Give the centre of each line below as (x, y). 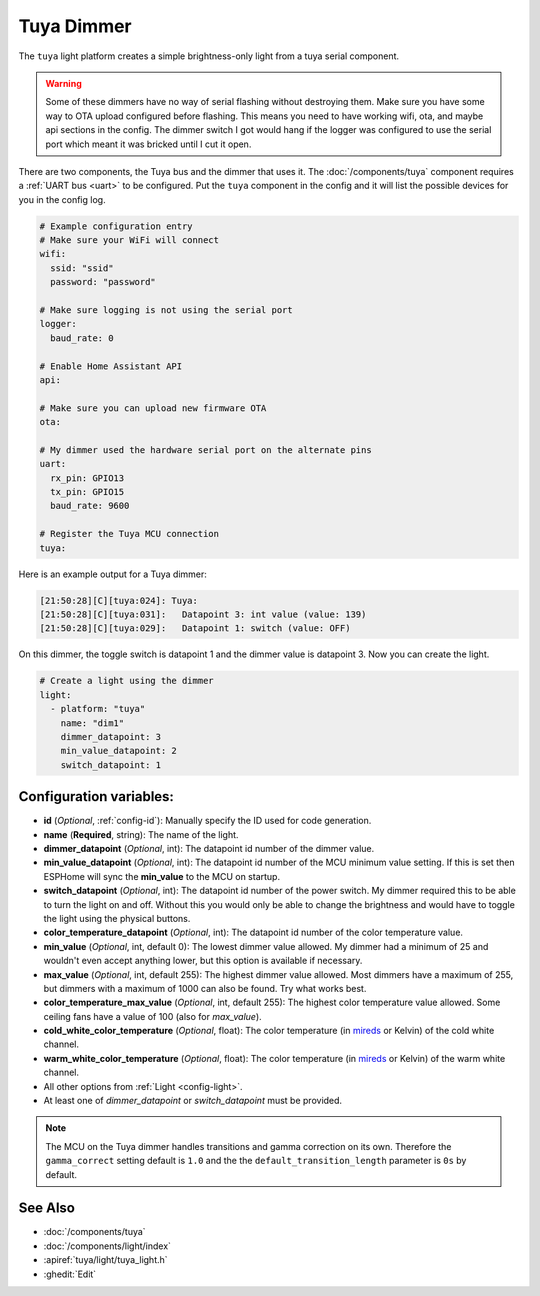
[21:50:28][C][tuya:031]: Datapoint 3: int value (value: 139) (203, 614)
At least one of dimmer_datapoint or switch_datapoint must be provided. (193, 1101)
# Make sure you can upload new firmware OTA (153, 408)
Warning (63, 83)
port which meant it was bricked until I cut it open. (148, 144)
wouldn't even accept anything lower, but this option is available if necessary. (203, 961)
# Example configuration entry (116, 226)
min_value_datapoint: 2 (118, 751)
